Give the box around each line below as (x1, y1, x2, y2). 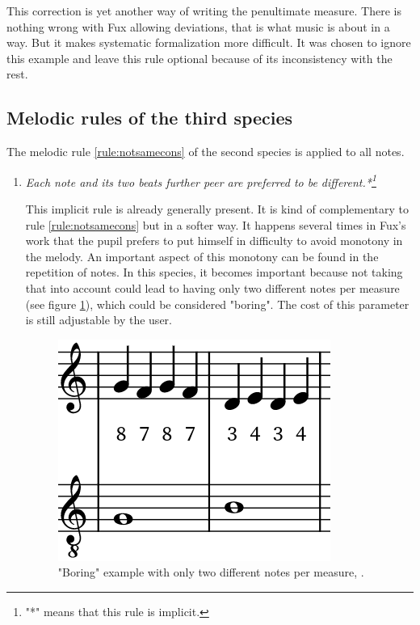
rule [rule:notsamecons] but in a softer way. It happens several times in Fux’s (25, 216, 406, 233)
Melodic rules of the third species (6, 105, 293, 130)
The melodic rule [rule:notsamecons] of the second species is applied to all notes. (6, 143, 405, 160)
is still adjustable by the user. (25, 311, 172, 328)
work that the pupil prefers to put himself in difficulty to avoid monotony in (25, 232, 403, 249)
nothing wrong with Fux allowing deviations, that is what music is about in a (6, 18, 390, 35)
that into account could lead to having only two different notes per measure (25, 279, 400, 296)
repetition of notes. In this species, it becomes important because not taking (25, 264, 403, 281)
